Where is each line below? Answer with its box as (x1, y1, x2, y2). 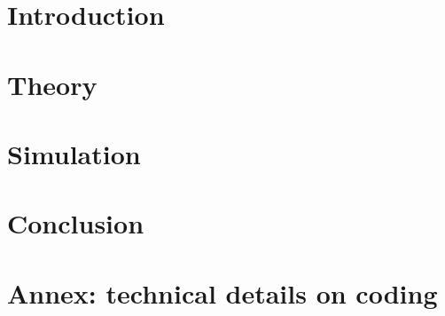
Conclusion (7, 205, 144, 241)
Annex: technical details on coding (7, 274, 438, 311)
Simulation (7, 135, 141, 171)
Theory (7, 66, 98, 102)
